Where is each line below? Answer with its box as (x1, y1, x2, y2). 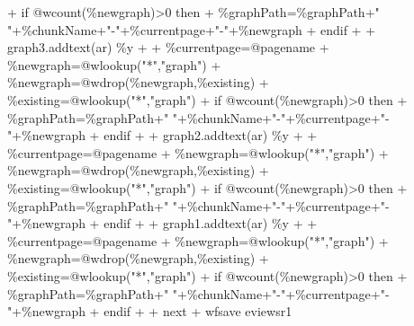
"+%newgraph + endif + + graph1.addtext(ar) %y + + (7, 214, 318, 233)
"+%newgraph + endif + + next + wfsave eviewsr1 (7, 302, 292, 321)
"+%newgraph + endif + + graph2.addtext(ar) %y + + (7, 126, 318, 145)
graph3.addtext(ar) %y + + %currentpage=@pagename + (7, 38, 329, 57)
